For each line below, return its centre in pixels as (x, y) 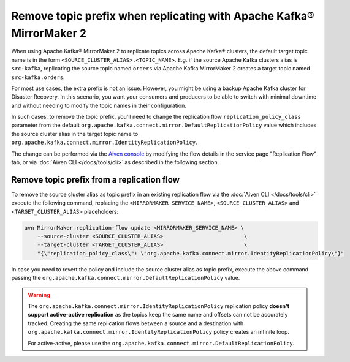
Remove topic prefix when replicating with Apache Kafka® (163, 16)
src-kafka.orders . (38, 77)
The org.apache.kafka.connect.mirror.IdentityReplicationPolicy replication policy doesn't (159, 306)
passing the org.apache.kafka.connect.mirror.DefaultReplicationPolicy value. (126, 278)
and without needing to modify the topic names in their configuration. (99, 105)
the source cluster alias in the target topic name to (75, 134)
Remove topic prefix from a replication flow (96, 180)
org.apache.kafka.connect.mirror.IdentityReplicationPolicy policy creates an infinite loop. (159, 332)
